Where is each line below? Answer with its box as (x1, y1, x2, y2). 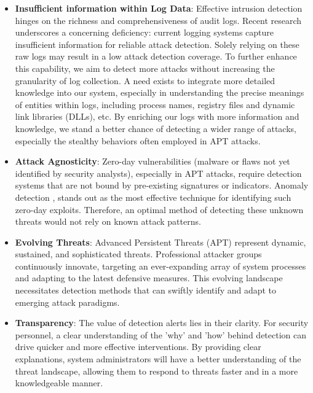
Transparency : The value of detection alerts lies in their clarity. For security (15, 316, 309, 329)
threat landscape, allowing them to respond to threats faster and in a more (15, 364, 298, 377)
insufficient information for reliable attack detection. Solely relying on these (15, 37, 299, 50)
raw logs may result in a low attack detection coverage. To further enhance (15, 50, 297, 63)
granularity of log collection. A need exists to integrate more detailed (15, 74, 275, 87)
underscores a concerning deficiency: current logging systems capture (15, 26, 274, 39)
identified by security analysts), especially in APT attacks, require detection (15, 166, 302, 179)
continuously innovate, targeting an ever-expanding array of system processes (15, 259, 306, 272)
